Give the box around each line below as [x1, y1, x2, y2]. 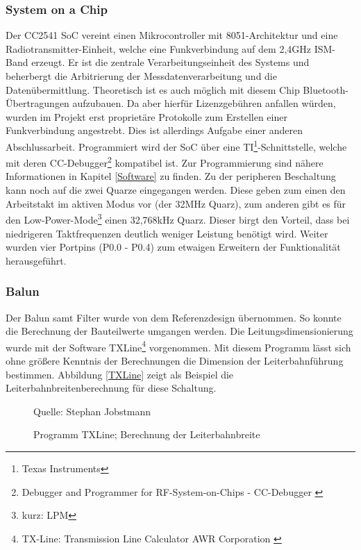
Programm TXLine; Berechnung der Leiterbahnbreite [33, 427, 260, 442]
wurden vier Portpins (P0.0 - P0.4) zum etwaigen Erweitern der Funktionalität [6, 240, 341, 254]
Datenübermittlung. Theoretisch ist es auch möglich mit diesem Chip [6, 82, 300, 97]
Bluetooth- [303, 82, 349, 97]
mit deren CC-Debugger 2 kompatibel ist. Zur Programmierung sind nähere [6, 153, 324, 169]
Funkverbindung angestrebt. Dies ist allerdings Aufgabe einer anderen [6, 123, 303, 137]
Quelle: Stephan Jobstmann [33, 403, 151, 418]
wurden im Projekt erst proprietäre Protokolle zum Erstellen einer [6, 109, 287, 124]
